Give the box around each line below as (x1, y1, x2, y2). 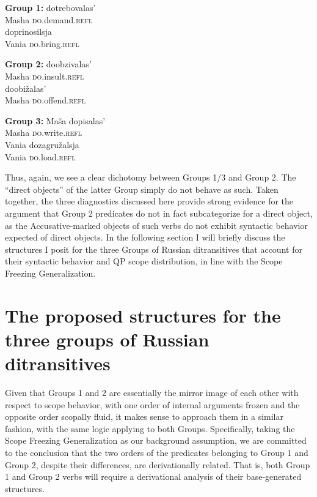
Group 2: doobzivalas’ (5, 58, 92, 70)
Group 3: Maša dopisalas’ (5, 114, 106, 127)
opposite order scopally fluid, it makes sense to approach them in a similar (5, 410, 283, 423)
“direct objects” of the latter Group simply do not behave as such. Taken (5, 182, 279, 195)
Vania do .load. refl (5, 150, 76, 163)
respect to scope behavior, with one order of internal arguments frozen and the (5, 398, 300, 411)
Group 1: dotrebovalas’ (5, 1, 96, 13)
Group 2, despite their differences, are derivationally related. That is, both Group (5, 458, 310, 471)
